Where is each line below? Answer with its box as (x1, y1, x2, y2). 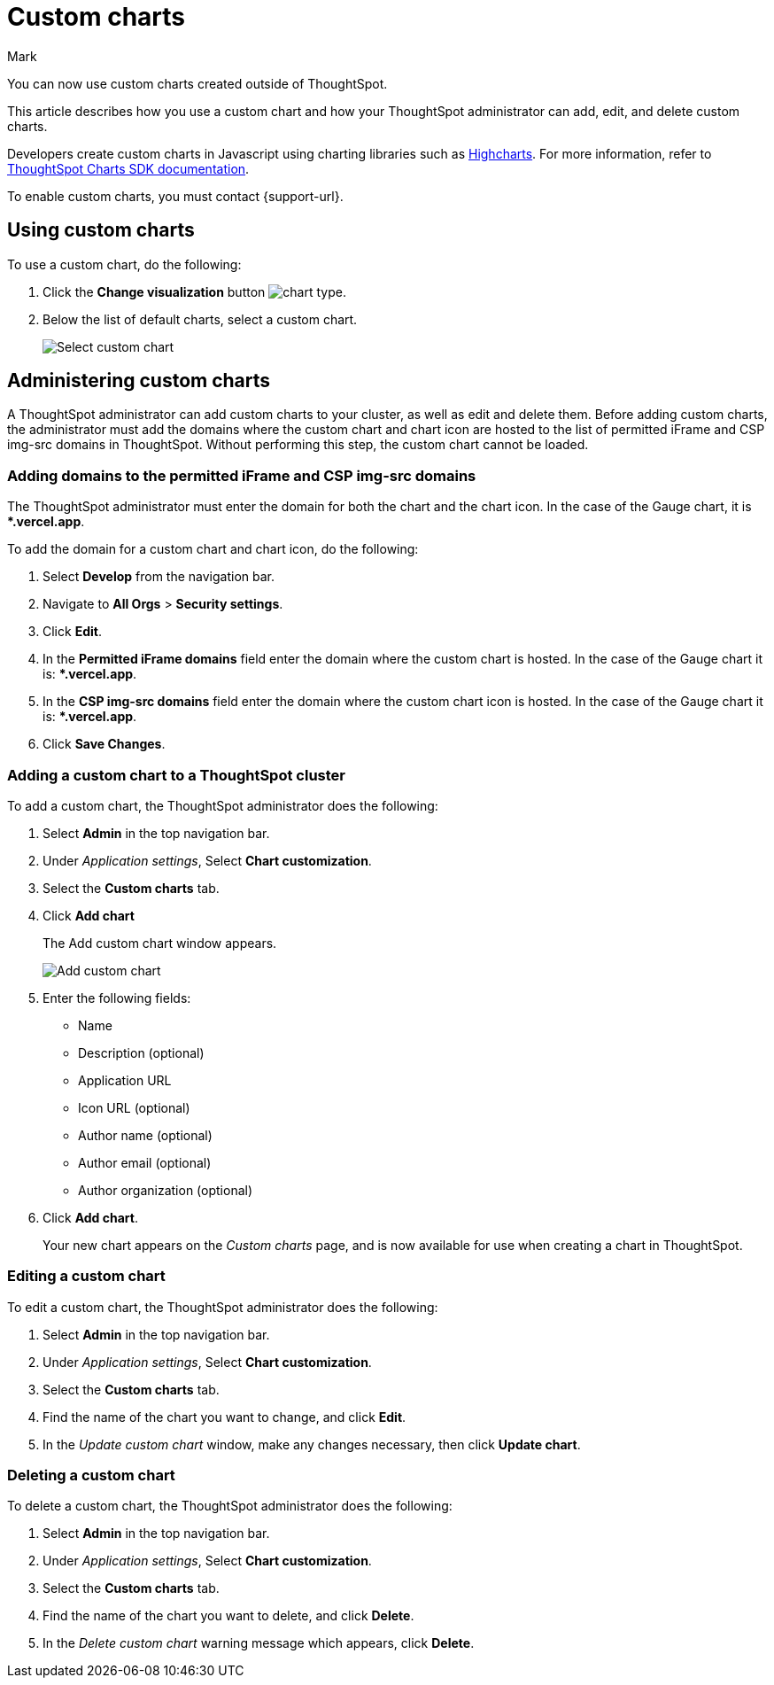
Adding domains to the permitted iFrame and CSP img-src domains (7, 466, 476, 485)
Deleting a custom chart (7, 1466, 175, 1485)
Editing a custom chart (7, 1267, 166, 1285)
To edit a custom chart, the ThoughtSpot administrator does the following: (7, 1299, 438, 1315)
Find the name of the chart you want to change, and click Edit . (43, 1409, 406, 1425)
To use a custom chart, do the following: (7, 256, 242, 272)
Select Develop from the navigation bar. (43, 569, 275, 585)
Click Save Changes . (43, 736, 166, 752)
